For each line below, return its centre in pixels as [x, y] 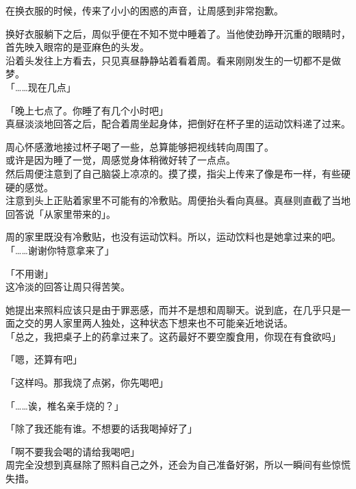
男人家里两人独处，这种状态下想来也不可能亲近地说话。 [168, 323]
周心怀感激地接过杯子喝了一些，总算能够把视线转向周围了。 [140, 146]
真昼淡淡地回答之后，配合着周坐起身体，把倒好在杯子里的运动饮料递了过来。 [178, 124]
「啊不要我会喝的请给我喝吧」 [73, 451]
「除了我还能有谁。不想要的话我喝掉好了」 [101, 428]
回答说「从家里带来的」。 [61, 213]
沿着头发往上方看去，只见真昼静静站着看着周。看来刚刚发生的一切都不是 [168, 60]
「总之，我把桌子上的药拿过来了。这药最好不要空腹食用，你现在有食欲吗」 [173, 336]
